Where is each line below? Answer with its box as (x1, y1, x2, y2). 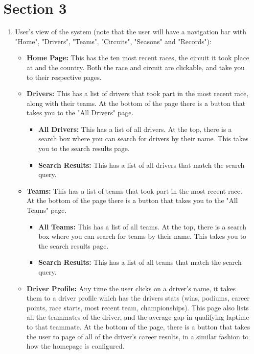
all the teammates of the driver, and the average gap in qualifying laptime (26, 312, 249, 322)
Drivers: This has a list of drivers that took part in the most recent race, (26, 88, 249, 99)
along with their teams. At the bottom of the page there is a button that (26, 98, 246, 108)
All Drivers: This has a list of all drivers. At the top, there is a (38, 124, 232, 134)
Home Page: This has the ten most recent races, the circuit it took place (26, 52, 250, 63)
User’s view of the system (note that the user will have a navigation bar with (15, 26, 246, 37)
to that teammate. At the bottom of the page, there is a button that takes (26, 321, 250, 331)
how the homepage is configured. (26, 341, 125, 351)
